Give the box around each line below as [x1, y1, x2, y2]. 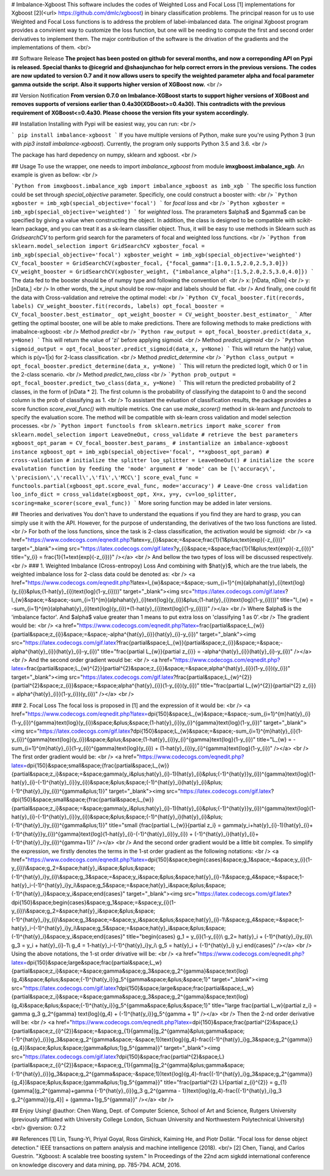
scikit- [296, 216, 313, 223]
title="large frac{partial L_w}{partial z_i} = [211, 1002, 317, 1009]
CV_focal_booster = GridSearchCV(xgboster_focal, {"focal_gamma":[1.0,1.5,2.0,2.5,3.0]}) [11, 260, 288, 266]
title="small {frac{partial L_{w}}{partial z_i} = [109, 822, 222, 829]
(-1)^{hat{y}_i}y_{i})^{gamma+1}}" [11, 839, 96, 846]
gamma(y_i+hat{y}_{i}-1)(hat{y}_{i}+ [222, 822, 313, 829]
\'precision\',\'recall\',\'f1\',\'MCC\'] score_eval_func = [11, 474, 199, 481]
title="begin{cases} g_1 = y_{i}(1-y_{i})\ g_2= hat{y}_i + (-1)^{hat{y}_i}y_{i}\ [126, 933, 313, 940]
